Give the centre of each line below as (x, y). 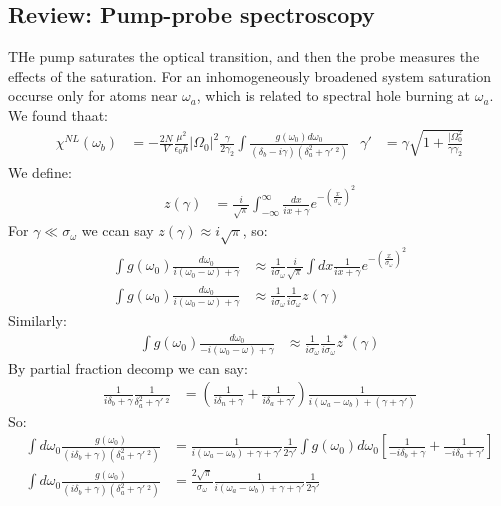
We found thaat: (58, 114)
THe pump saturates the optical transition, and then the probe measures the (244, 56)
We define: (40, 171)
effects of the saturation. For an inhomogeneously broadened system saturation (250, 75)
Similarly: (37, 320)
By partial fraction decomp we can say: (128, 367)
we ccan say (117, 230)
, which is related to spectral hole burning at (333, 95)
